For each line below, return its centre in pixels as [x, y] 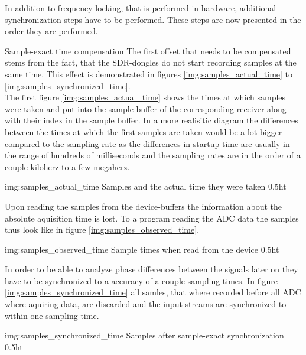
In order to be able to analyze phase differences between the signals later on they [152, 269]
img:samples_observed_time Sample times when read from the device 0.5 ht [142, 249]
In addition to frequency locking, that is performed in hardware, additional [141, 8]
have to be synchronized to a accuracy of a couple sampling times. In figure [141, 280]
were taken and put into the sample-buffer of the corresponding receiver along [146, 108]
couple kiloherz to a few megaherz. [67, 166]
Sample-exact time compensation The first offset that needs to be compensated [148, 51]
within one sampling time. [52, 315]
